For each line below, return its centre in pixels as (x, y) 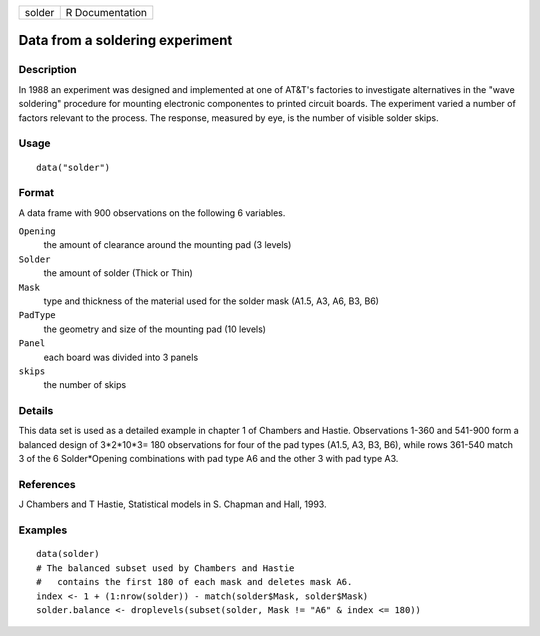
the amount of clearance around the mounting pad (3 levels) (167, 245)
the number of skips (85, 385)
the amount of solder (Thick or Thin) (118, 273)
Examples (43, 530)
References (47, 485)
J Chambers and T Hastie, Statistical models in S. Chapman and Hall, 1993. (172, 504)
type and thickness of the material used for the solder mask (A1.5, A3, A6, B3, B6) (211, 301)
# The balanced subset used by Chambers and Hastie (165, 568)
